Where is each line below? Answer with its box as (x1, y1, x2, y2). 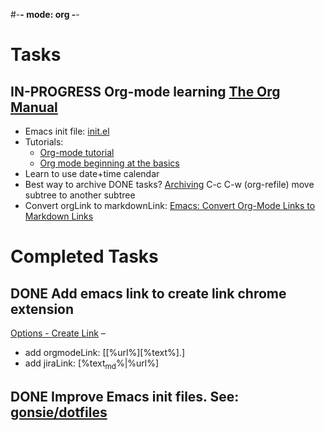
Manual (10, 99, 58, 116)
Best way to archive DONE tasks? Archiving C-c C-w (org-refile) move (24, 179, 315, 190)
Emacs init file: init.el (24, 125, 110, 137)
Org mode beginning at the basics (39, 157, 180, 169)
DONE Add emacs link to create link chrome (10, 285, 287, 302)
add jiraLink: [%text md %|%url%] (24, 357, 160, 371)
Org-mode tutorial (39, 147, 115, 158)
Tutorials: (24, 136, 64, 148)
